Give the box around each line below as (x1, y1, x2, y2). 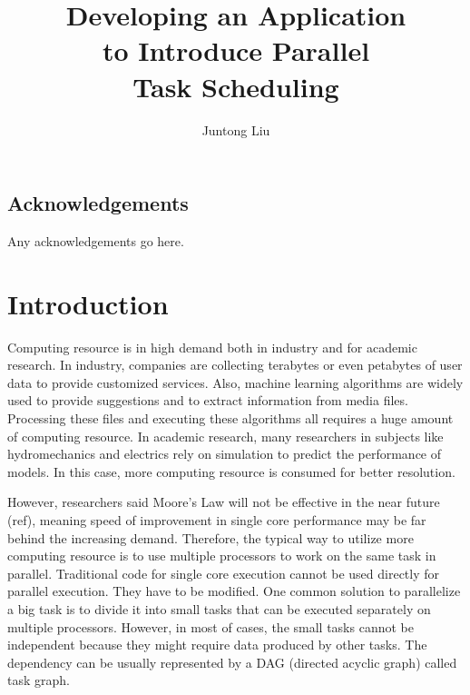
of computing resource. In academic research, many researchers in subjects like (7, 426, 444, 445)
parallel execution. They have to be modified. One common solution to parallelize (7, 581, 461, 601)
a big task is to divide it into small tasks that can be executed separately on (7, 599, 431, 618)
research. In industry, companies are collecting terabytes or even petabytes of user (7, 355, 463, 374)
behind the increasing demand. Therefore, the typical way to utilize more (7, 528, 414, 547)
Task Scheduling (132, 67, 339, 104)
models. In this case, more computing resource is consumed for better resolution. (7, 462, 455, 481)
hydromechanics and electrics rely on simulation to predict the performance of (7, 444, 442, 463)
